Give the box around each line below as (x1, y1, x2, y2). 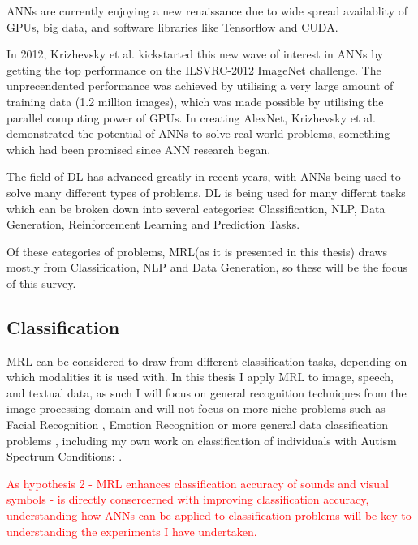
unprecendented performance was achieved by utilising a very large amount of (6, 77, 394, 94)
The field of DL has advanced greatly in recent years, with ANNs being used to (6, 168, 401, 185)
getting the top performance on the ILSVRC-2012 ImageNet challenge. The (6, 61, 381, 78)
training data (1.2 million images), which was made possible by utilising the (6, 92, 384, 109)
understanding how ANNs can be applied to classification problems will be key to (6, 507, 412, 524)
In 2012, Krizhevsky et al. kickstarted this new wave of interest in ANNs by (6, 45, 384, 62)
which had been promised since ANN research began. (6, 140, 271, 157)
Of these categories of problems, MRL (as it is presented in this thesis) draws (6, 242, 388, 260)
